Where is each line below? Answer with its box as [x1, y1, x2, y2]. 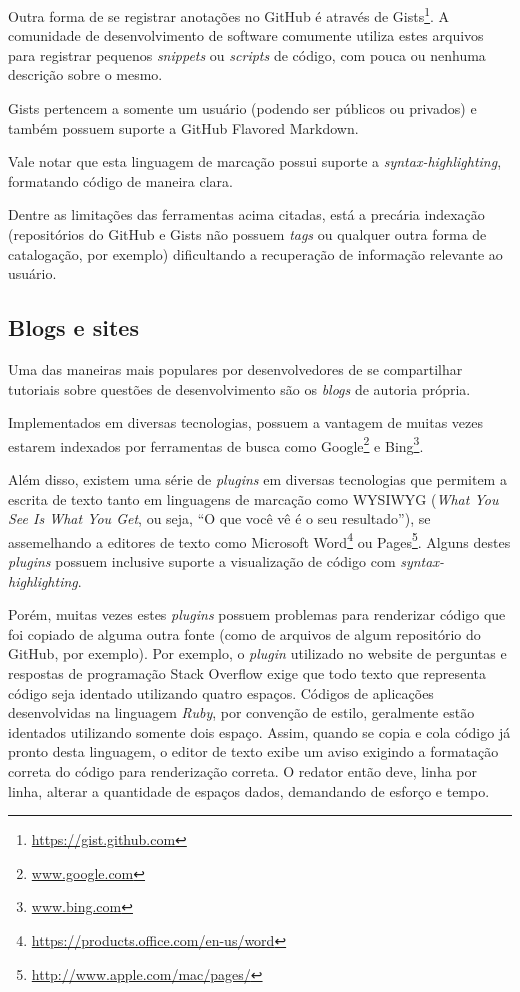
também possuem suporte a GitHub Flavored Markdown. [8, 117, 359, 138]
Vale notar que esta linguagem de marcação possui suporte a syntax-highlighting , [8, 151, 502, 172]
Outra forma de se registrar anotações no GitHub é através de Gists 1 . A [8, 3, 450, 26]
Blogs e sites [8, 312, 139, 343]
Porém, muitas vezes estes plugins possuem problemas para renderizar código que [8, 604, 506, 625]
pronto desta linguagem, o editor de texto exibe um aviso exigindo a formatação [8, 741, 499, 762]
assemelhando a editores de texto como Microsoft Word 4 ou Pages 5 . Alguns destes [8, 528, 511, 552]
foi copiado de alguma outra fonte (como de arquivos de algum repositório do [8, 623, 481, 644]
